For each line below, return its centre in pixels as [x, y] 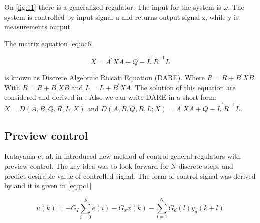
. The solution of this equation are [183, 87]
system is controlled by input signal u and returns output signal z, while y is [121, 16]
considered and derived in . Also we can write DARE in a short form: [110, 97]
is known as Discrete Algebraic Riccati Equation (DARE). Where [104, 77]
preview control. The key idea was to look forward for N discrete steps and [119, 166]
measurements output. [38, 26]
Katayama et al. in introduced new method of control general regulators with [123, 156]
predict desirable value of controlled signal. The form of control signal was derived [130, 176]
